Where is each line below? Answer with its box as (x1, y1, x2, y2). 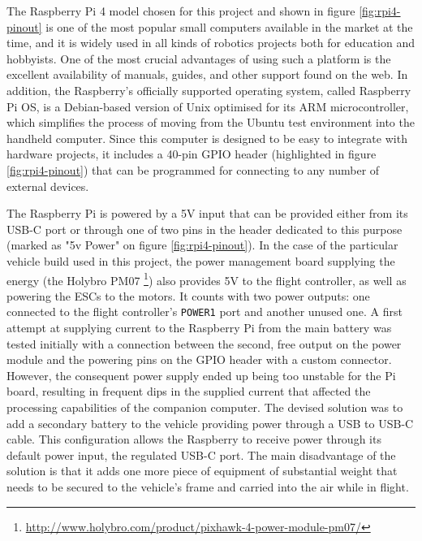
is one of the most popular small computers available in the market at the (45, 18, 413, 35)
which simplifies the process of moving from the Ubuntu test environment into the (6, 114, 415, 131)
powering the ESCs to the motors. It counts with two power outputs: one (6, 287, 370, 304)
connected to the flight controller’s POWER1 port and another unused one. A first (6, 303, 403, 320)
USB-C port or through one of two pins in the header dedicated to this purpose (6, 220, 403, 237)
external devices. (6, 177, 89, 194)
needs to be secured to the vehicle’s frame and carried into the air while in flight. (6, 478, 409, 495)
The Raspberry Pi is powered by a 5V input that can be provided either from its (6, 205, 408, 222)
